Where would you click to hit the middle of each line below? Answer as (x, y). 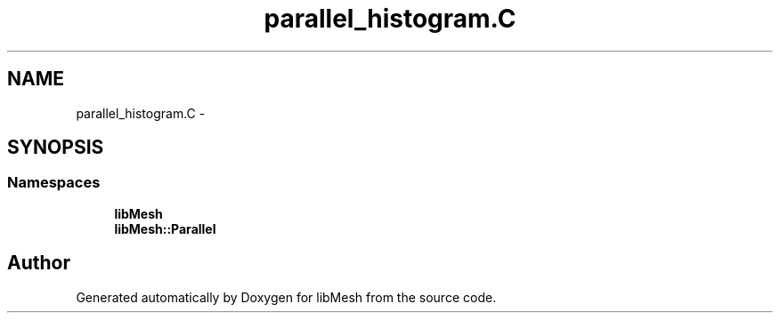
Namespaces (54, 183)
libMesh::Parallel (165, 228)
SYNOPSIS (56, 148)
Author (39, 263)
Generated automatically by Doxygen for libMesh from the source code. (286, 297)
